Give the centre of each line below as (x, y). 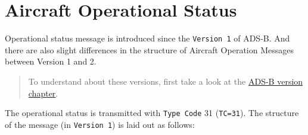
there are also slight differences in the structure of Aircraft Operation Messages (149, 49)
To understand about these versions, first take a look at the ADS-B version (166, 81)
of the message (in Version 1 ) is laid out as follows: (100, 124)
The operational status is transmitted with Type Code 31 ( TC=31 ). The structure (152, 113)
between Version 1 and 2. (51, 61)
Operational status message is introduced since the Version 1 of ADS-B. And (147, 38)
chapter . (43, 93)
